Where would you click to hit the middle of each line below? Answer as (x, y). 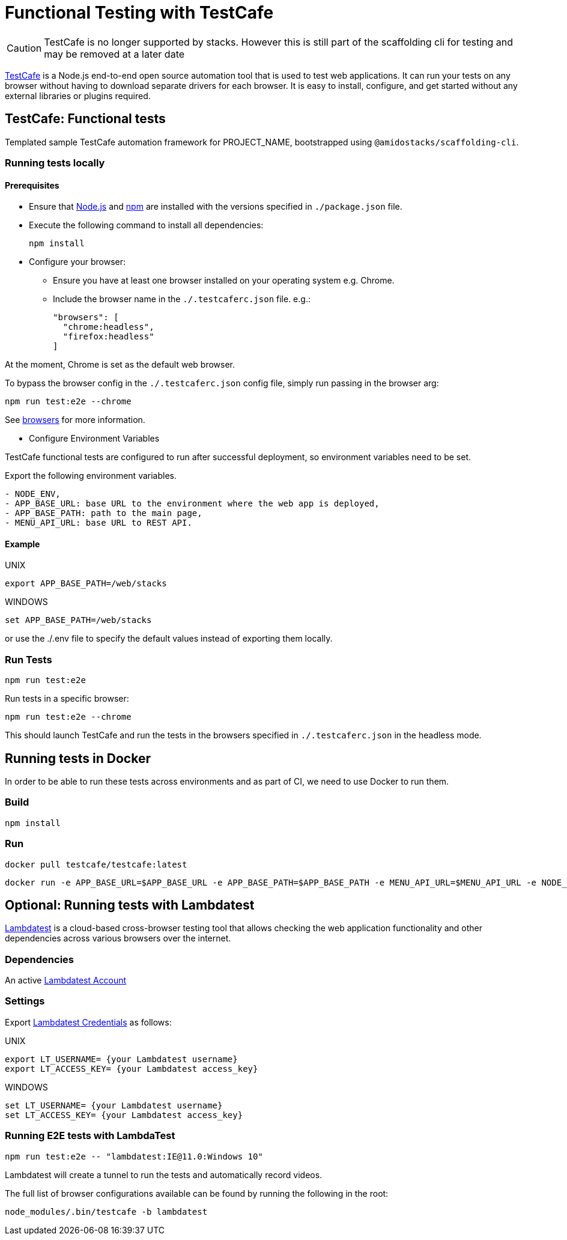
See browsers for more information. (75, 420)
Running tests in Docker (78, 758)
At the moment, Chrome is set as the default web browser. (120, 365)
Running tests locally (55, 163)
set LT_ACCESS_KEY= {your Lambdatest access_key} (124, 1115)
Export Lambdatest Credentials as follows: (88, 1022)
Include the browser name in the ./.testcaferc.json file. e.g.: (182, 299)
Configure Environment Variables (94, 439)
